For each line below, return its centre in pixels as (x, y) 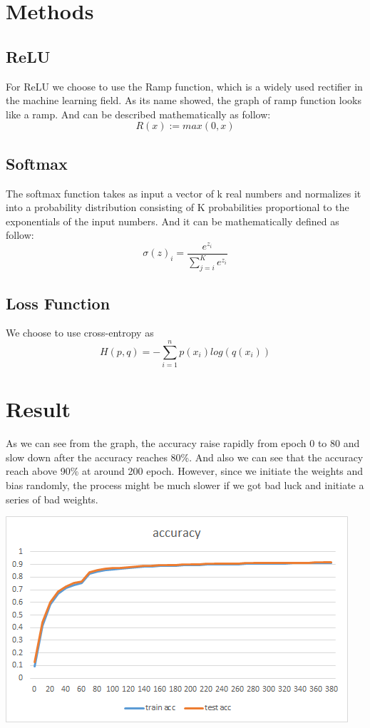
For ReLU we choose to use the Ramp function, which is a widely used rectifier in (184, 86)
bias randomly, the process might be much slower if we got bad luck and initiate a (185, 485)
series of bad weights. (52, 499)
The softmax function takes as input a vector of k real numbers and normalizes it (184, 193)
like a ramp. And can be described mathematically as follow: (138, 114)
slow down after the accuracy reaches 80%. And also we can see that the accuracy (185, 457)
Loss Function (58, 303)
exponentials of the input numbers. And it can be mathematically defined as (173, 221)
